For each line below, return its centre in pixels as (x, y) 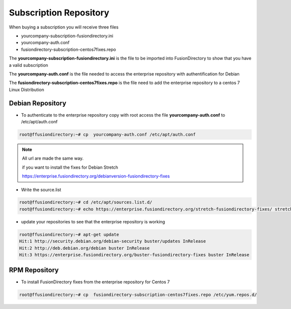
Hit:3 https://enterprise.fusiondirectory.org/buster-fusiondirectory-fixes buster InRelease (134, 255)
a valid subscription (29, 65)
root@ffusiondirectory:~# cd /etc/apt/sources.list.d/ (86, 202)
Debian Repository (38, 103)
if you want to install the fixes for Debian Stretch (70, 167)
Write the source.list (41, 190)
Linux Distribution (27, 89)
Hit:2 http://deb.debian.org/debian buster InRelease (84, 248)
